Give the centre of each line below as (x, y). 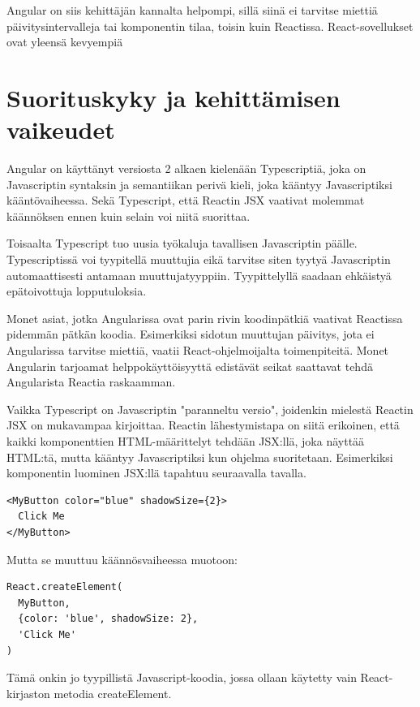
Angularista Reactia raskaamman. (91, 382)
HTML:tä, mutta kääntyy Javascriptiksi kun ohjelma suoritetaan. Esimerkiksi (200, 457)
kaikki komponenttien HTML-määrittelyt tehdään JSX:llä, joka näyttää (186, 441)
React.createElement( (65, 587)
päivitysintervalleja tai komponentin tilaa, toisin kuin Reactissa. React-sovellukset (210, 26)
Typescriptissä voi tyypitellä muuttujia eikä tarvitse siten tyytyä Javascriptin (199, 259)
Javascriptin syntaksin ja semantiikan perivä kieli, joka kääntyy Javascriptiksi (199, 184)
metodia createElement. (113, 693)
